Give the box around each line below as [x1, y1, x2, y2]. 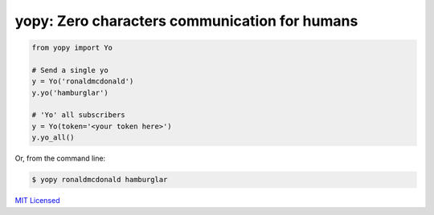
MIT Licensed [14, 196, 60, 205]
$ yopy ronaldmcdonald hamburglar [31, 175, 168, 185]
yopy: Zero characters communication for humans [14, 12, 358, 30]
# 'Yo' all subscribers [31, 111, 126, 120]
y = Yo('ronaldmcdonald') [31, 77, 134, 86]
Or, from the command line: [14, 153, 106, 164]
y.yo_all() [31, 133, 75, 142]
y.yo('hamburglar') [31, 88, 108, 97]
